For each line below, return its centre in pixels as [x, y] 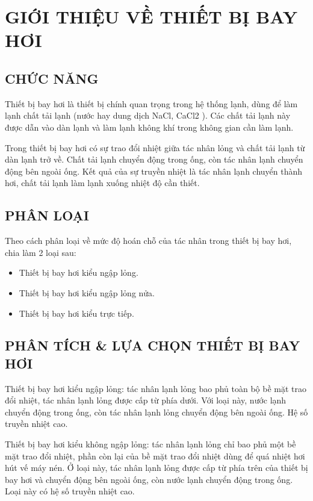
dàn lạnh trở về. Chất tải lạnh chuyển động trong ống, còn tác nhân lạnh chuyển [154, 159]
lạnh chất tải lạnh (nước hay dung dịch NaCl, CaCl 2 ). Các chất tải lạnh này [148, 115]
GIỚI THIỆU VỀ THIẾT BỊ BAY [151, 17]
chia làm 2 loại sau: [41, 252]
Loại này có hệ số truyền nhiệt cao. [70, 491]
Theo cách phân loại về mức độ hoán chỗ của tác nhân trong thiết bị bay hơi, [148, 241]
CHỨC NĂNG [52, 78]
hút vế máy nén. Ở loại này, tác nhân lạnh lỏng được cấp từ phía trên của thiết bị [156, 468]
